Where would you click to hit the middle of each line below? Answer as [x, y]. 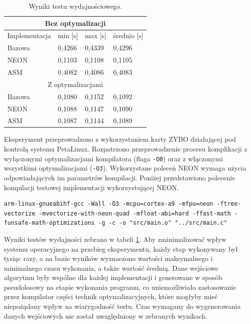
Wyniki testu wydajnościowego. [75, 6]
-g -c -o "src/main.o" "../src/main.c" [163, 223]
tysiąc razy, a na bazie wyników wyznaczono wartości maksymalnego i [108, 258]
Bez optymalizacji [75, 23]
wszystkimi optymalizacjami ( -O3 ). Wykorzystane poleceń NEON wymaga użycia [125, 168]
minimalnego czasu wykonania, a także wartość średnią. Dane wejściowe [111, 268]
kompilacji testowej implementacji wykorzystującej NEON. [91, 187]
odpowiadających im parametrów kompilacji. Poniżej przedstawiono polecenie [120, 177]
